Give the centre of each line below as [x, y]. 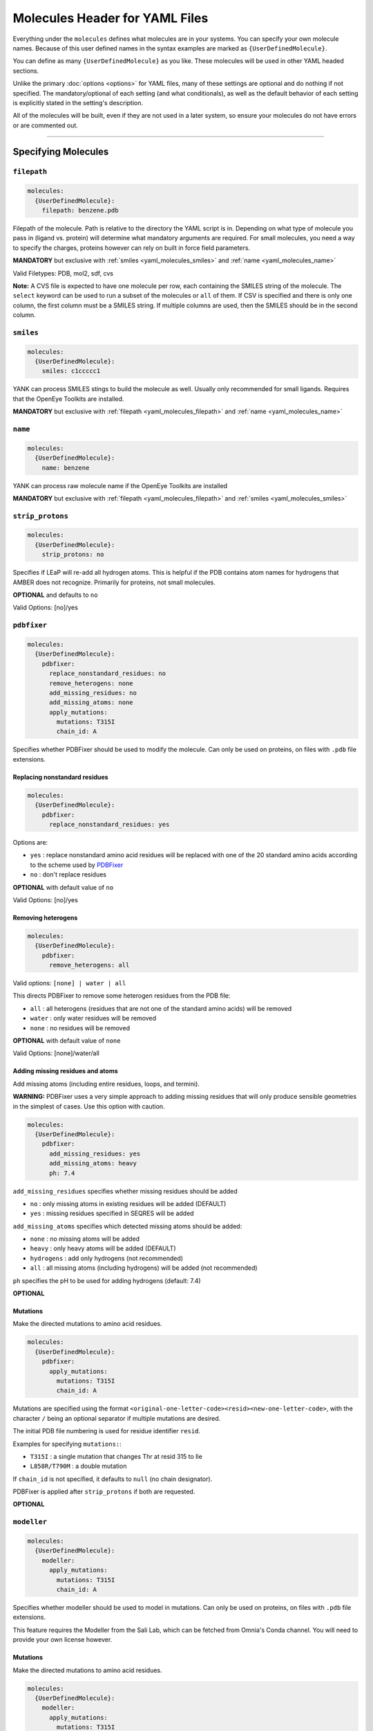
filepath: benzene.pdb [80, 210]
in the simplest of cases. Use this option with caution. [89, 1106]
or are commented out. [46, 125]
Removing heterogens [45, 917]
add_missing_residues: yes [95, 1154]
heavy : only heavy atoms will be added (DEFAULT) [103, 1248]
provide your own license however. [63, 1640]
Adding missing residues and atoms [66, 1071]
